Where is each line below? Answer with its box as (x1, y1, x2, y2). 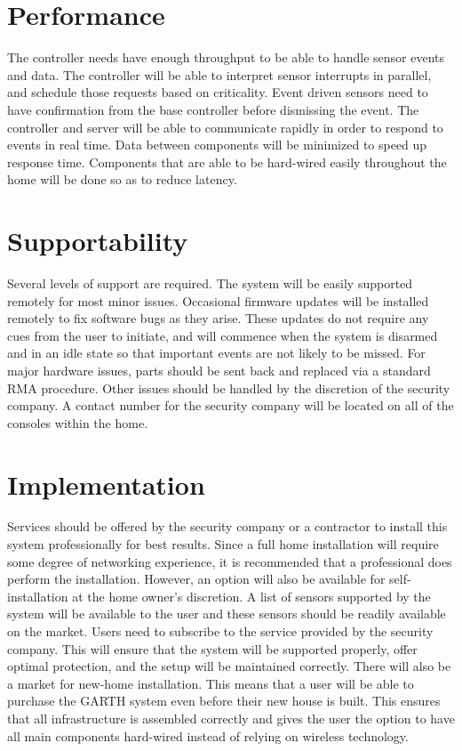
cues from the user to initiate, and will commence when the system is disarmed (7, 326, 438, 344)
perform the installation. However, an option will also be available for (7, 569, 386, 588)
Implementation (7, 465, 205, 502)
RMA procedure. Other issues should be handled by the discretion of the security (7, 378, 450, 397)
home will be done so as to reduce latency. (7, 170, 237, 189)
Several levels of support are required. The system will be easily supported (7, 274, 413, 292)
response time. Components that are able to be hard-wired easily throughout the (7, 152, 447, 171)
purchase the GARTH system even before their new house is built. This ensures (7, 691, 441, 710)
